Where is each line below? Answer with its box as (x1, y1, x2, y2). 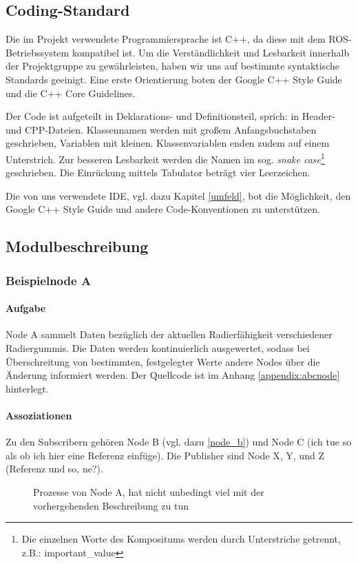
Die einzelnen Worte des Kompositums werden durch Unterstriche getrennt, (21, 532, 341, 546)
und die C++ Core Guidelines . (6, 85, 136, 100)
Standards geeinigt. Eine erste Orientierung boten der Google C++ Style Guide (6, 72, 342, 86)
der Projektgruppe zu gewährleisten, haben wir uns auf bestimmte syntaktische (6, 59, 339, 73)
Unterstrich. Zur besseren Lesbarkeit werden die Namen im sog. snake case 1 (6, 149, 325, 166)
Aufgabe (6, 301, 46, 315)
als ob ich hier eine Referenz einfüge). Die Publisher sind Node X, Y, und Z (6, 448, 324, 462)
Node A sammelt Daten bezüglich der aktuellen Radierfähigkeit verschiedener (6, 327, 333, 342)
